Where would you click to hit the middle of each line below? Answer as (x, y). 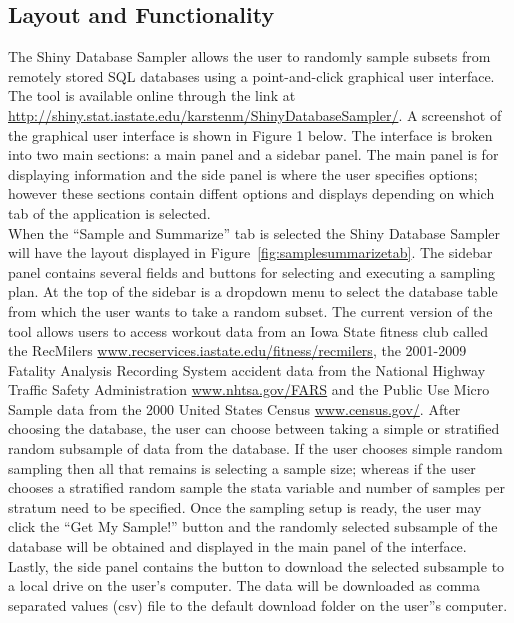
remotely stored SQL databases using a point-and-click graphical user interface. (251, 75)
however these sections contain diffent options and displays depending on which (251, 193)
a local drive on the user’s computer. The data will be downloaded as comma (244, 585)
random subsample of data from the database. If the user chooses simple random (255, 448)
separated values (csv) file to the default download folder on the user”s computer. (258, 604)
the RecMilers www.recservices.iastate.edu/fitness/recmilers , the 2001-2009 (237, 350)
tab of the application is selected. (109, 212)
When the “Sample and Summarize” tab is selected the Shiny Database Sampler (254, 232)
